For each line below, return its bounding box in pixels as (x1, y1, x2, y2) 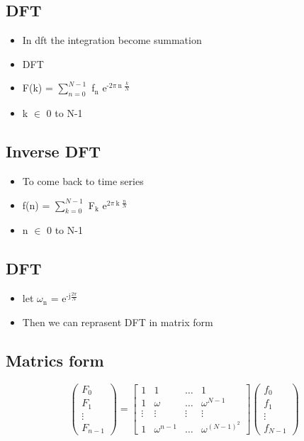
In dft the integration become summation (22, 33, 202, 48)
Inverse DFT (6, 140, 101, 162)
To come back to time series (22, 173, 144, 188)
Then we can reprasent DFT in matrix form (22, 314, 213, 329)
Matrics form (6, 349, 104, 371)
